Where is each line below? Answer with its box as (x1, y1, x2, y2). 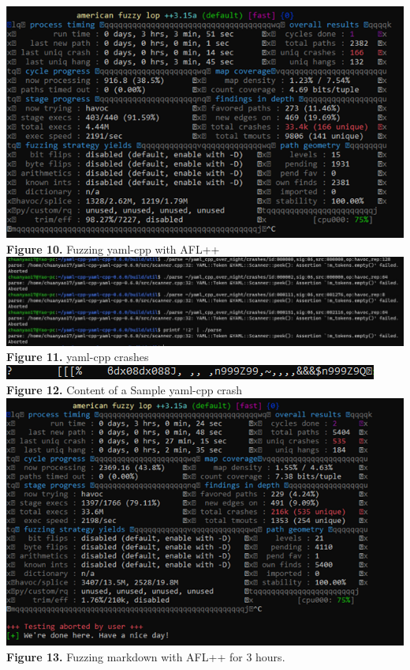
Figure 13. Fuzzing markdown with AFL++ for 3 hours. (6, 648, 285, 664)
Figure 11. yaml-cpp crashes (6, 348, 149, 365)
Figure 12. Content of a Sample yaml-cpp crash (6, 382, 243, 398)
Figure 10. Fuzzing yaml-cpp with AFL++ (6, 240, 220, 257)
